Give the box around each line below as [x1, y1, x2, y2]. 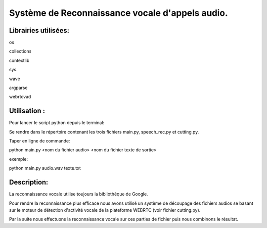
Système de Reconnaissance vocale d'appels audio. [9, 7, 228, 18]
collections [9, 48, 32, 54]
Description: [9, 178, 48, 186]
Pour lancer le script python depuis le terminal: [9, 120, 105, 126]
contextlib [9, 57, 30, 63]
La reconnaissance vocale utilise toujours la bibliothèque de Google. [9, 191, 148, 197]
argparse [9, 85, 28, 91]
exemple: [9, 156, 28, 162]
